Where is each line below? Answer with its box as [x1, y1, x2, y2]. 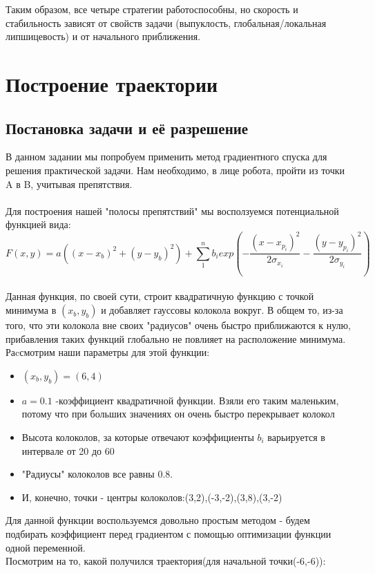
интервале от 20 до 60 [21, 443, 115, 458]
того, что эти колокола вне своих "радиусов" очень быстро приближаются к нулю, [6, 318, 351, 332]
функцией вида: [6, 217, 71, 232]
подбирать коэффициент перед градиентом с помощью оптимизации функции [6, 526, 331, 541]
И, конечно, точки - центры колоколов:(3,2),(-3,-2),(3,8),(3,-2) [21, 489, 282, 504]
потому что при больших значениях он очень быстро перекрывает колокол [21, 406, 335, 421]
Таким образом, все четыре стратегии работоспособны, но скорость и [6, 2, 298, 16]
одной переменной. [6, 540, 86, 554]
